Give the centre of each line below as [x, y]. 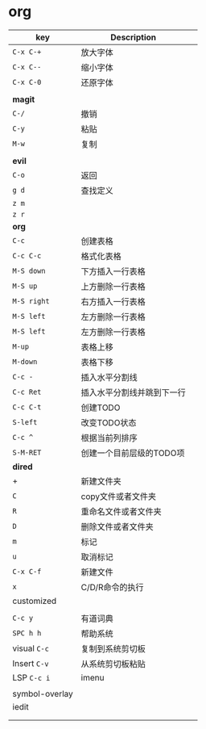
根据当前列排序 [109, 438]
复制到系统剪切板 [113, 648]
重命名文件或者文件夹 [122, 511]
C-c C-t [27, 407]
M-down [25, 361]
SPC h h [27, 633]
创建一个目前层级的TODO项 [133, 453]
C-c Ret [27, 392]
